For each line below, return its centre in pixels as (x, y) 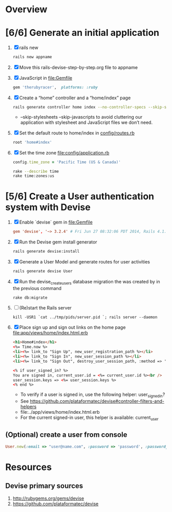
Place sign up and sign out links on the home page (72, 327)
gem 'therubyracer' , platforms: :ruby (55, 87)
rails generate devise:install (46, 252)
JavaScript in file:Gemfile (46, 78)
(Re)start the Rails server (45, 308)
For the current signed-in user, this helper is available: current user (89, 418)
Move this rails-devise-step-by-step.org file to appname (79, 67)
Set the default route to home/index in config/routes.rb (77, 133)
